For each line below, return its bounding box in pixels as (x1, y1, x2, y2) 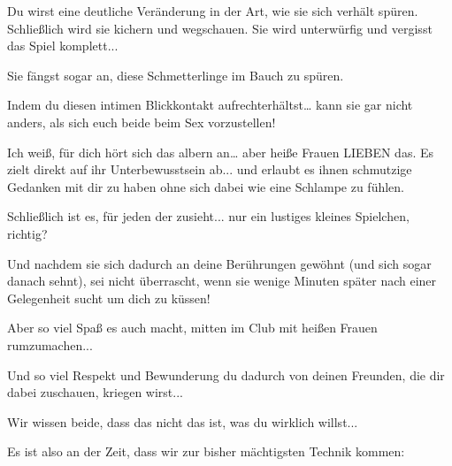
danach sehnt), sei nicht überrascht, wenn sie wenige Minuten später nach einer (7, 271, 437, 290)
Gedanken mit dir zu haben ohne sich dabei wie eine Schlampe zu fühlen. (7, 177, 405, 195)
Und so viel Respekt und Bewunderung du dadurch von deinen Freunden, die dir (7, 365, 445, 384)
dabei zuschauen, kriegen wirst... (7, 383, 183, 401)
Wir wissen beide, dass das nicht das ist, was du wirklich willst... (7, 412, 358, 431)
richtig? (7, 224, 48, 242)
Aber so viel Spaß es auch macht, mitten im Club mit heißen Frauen (7, 318, 378, 337)
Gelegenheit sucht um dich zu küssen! (7, 288, 211, 307)
